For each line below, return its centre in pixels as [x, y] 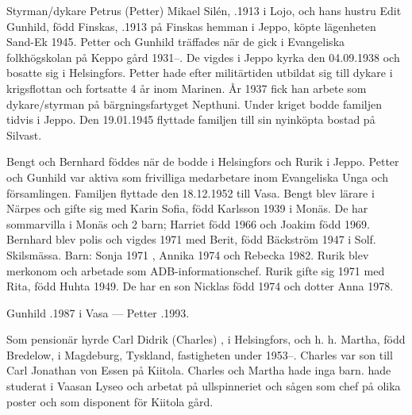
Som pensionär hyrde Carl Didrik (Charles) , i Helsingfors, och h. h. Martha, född [206, 339]
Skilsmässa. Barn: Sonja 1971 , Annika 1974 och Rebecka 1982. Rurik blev [188, 254]
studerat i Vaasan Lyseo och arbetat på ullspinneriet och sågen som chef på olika [204, 386]
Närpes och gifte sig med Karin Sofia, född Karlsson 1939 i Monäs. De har [187, 208]
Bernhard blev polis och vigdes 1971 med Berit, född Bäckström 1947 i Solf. [191, 239]
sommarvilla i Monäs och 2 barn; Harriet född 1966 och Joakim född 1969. [188, 223]
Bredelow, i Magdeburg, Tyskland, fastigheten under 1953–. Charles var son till [200, 354]
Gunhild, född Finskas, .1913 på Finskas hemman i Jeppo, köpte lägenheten [191, 26]
